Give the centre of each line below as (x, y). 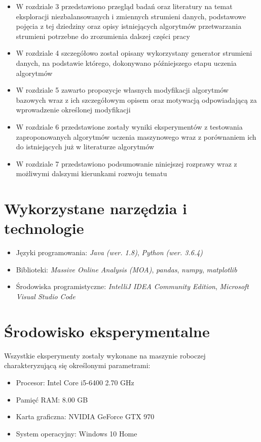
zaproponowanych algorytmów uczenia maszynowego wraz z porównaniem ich (136, 136)
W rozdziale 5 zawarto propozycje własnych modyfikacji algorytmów (122, 90)
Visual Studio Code (46, 296)
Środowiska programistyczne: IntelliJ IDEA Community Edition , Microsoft (133, 286)
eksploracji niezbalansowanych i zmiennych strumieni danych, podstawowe (131, 16)
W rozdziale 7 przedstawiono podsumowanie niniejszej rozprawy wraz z (126, 163)
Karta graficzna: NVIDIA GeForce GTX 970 (85, 416)
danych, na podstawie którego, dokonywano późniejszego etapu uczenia (126, 63)
